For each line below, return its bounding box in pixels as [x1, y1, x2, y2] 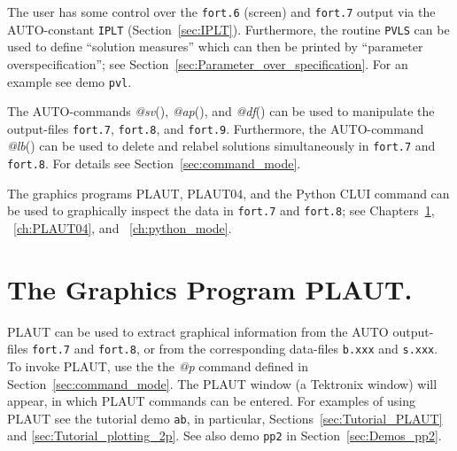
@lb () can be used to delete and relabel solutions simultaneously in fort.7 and [7, 136, 436, 155]
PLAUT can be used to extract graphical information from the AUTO [7, 322, 389, 340]
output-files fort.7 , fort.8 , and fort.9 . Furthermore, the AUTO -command [7, 119, 424, 137]
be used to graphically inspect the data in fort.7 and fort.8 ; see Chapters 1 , [7, 201, 435, 220]
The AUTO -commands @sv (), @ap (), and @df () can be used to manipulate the [7, 102, 435, 121]
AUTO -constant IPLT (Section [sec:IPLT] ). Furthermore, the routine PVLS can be [7, 19, 450, 38]
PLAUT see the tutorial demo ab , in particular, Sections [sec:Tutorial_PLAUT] [7, 408, 443, 427]
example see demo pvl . [7, 72, 132, 90]
